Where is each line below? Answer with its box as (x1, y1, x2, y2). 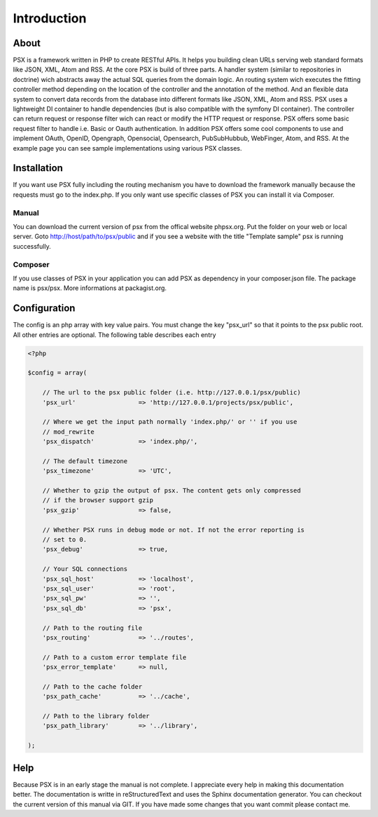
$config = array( (27, 369, 87, 377)
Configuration (13, 302, 76, 315)
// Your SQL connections (42, 565, 128, 573)
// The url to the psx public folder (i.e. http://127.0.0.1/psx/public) (42, 389, 301, 397)
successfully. (13, 242, 52, 250)
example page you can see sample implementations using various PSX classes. (13, 144, 242, 152)
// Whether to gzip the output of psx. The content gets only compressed (42, 487, 301, 495)
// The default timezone (42, 457, 128, 465)
